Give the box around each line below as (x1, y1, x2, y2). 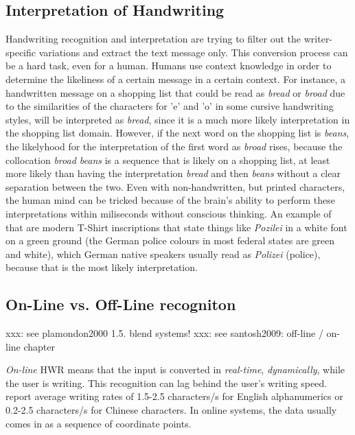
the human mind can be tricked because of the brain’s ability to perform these (5, 193, 335, 207)
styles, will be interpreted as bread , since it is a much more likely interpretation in (5, 112, 350, 126)
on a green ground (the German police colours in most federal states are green (5, 233, 334, 248)
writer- (304, 32, 333, 46)
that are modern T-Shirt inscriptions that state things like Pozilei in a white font (5, 220, 347, 234)
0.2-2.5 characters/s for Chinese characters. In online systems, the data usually (5, 403, 337, 417)
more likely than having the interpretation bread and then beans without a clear (5, 166, 341, 180)
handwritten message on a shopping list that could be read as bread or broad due (5, 85, 345, 99)
